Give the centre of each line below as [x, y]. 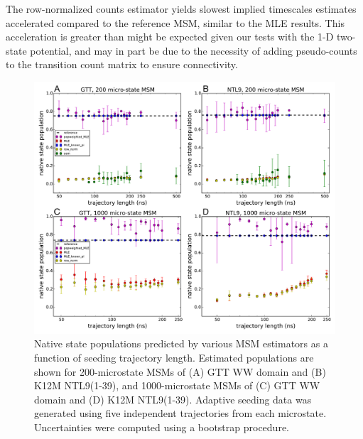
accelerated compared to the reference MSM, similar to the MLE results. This [175, 22]
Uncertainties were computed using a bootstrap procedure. [162, 427]
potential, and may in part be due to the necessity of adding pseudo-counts [194, 50]
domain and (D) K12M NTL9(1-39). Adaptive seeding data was [173, 399]
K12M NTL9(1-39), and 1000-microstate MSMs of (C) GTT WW [177, 385]
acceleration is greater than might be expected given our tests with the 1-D [170, 37]
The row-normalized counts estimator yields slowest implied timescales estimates [181, 9]
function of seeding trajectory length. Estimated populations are [174, 357]
